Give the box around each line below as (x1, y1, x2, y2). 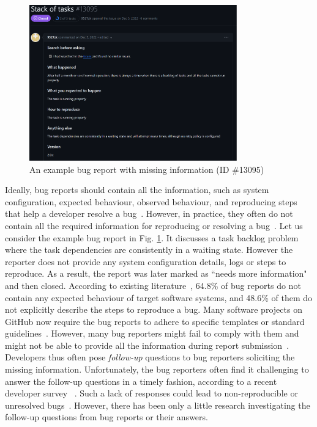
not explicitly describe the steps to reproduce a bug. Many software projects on (5, 303, 302, 316)
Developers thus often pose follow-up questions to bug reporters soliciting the (5, 351, 295, 363)
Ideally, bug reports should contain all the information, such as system (5, 183, 269, 196)
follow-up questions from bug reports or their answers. (5, 411, 208, 423)
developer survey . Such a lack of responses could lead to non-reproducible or (5, 387, 298, 400)
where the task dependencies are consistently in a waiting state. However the (5, 243, 293, 256)
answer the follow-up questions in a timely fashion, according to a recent (5, 374, 277, 387)
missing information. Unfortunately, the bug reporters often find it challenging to (5, 363, 309, 376)
